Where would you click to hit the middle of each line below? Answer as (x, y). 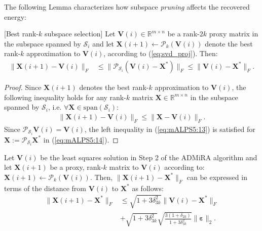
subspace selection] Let (80, 34)
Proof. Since (23, 87)
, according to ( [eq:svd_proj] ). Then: (161, 53)
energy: (15, 16)
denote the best (229, 43)
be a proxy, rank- (77, 167)
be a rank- (183, 34)
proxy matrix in (234, 34)
